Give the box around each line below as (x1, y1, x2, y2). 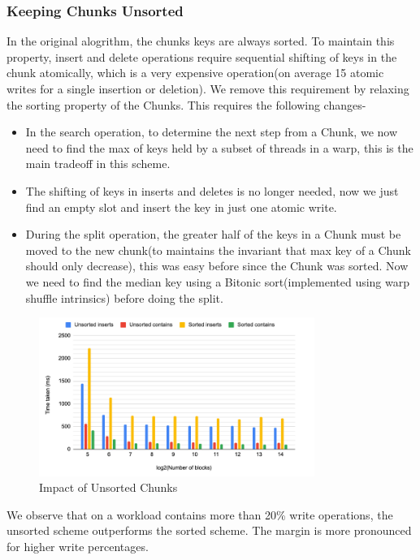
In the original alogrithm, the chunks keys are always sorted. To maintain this (6, 32, 395, 50)
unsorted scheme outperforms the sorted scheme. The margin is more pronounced (6, 522, 412, 539)
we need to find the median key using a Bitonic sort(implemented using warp (25, 273, 410, 290)
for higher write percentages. (6, 537, 149, 554)
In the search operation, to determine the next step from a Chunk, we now (25, 123, 398, 140)
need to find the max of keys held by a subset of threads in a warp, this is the (25, 139, 414, 156)
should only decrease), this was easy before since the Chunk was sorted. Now (25, 257, 409, 274)
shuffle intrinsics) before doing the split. (25, 289, 223, 306)
